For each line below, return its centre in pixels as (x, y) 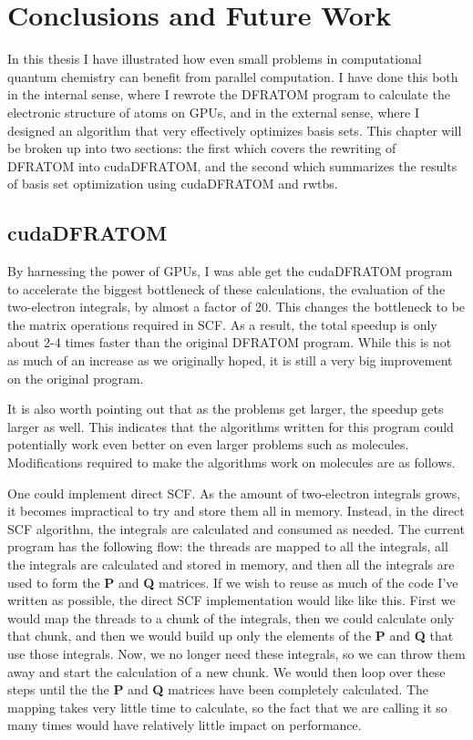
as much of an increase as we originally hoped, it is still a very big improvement (230, 360)
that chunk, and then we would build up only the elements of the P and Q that (231, 636)
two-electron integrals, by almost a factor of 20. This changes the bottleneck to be (236, 307)
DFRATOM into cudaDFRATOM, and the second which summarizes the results (232, 165)
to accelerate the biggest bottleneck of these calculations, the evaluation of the (226, 288)
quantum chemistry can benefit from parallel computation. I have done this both (233, 76)
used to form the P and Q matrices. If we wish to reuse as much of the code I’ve (233, 582)
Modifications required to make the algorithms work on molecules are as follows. (231, 462)
